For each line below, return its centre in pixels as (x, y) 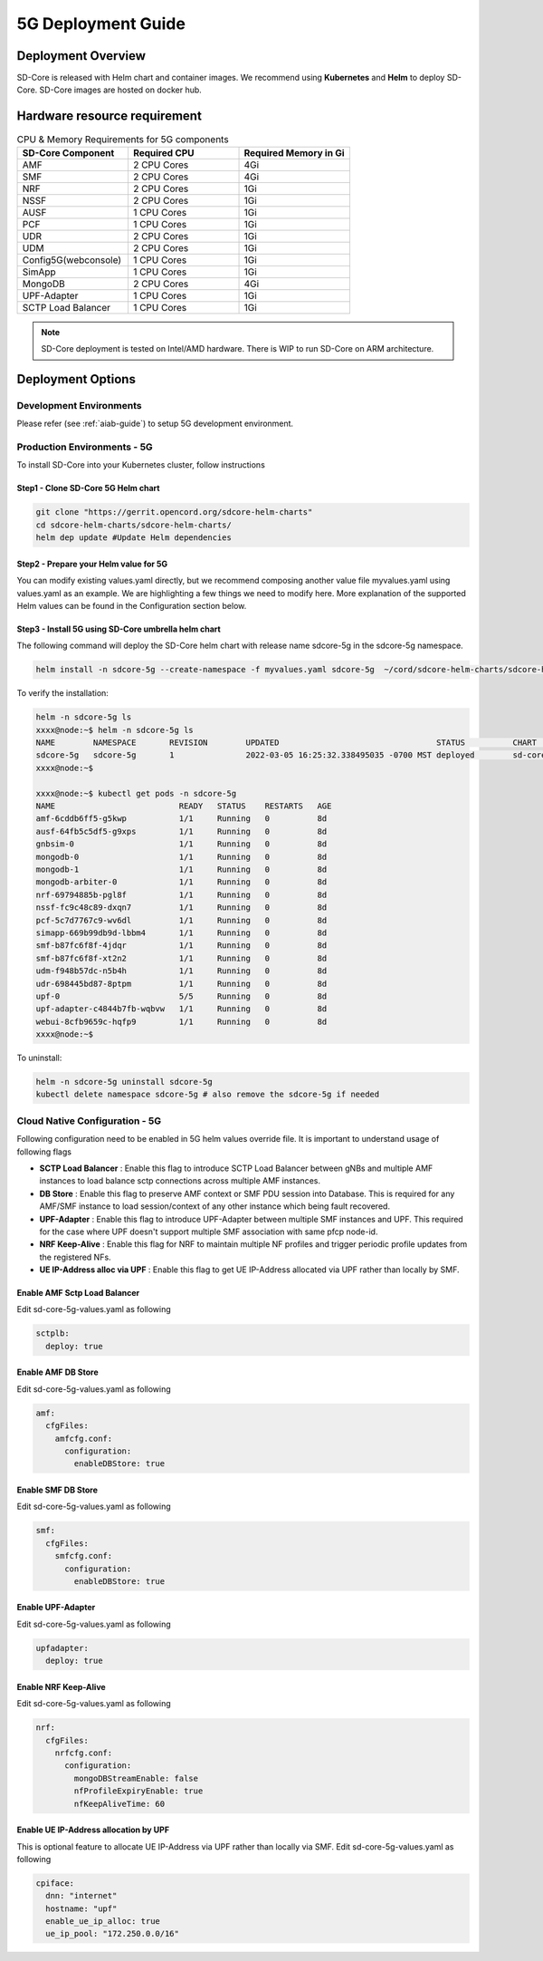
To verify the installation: (62, 693)
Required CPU (163, 152)
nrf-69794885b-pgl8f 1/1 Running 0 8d (181, 894)
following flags (44, 1152)
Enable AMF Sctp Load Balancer (78, 1293)
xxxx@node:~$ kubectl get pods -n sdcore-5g (136, 793)
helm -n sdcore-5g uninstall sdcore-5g (124, 1082)
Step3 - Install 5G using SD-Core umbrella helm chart (119, 629)
